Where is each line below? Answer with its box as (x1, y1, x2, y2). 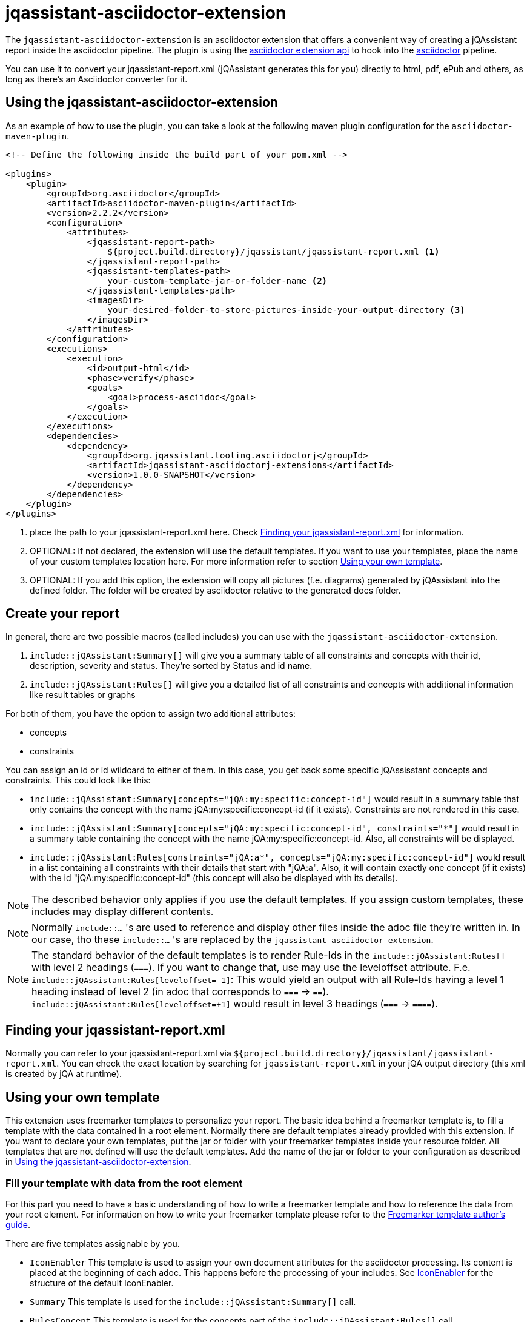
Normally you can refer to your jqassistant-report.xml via (5, 1048, 231, 1059)
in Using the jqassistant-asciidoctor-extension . (5, 1156, 191, 1167)
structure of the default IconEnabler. (30, 1277, 174, 1288)
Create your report (5, 606, 120, 622)
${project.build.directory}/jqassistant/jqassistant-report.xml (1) (107, 246, 440, 257)
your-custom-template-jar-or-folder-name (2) (107, 275, 328, 286)
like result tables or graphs (30, 690, 136, 700)
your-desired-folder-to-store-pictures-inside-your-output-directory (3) (107, 304, 465, 315)
